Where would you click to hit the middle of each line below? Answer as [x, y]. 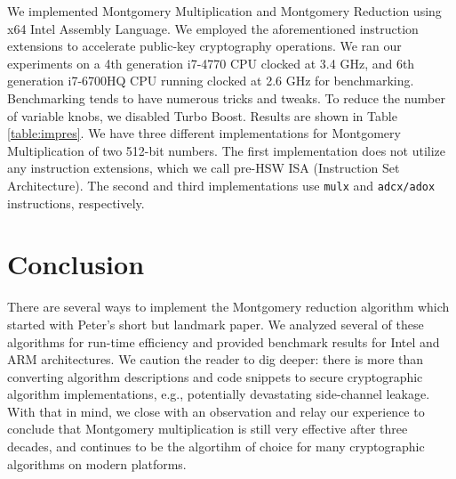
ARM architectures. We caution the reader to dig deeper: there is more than [216, 359]
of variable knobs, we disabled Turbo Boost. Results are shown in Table [202, 115]
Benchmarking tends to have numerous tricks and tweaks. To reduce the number [226, 97]
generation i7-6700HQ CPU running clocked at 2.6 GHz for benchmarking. [211, 81]
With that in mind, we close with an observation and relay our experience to [216, 411]
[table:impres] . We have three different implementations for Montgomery [204, 133]
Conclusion [76, 264]
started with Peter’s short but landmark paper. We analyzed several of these [216, 324]
